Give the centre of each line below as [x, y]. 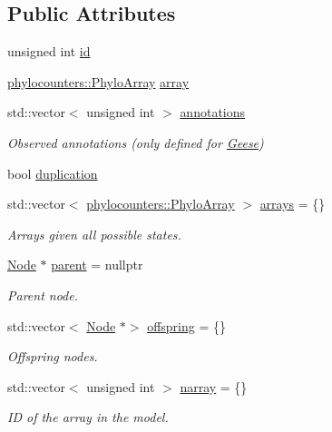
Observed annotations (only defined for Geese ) [136, 142]
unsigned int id [49, 51]
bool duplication [53, 173]
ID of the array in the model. [88, 417]
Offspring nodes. [53, 356]
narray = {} [214, 386]
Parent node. [43, 295]
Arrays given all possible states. [94, 234]
